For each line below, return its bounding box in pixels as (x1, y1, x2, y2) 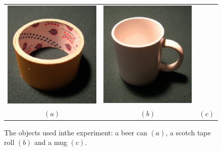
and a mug (34, 137, 68, 147)
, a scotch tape (165, 127, 211, 137)
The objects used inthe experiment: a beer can (4, 127, 147, 137)
